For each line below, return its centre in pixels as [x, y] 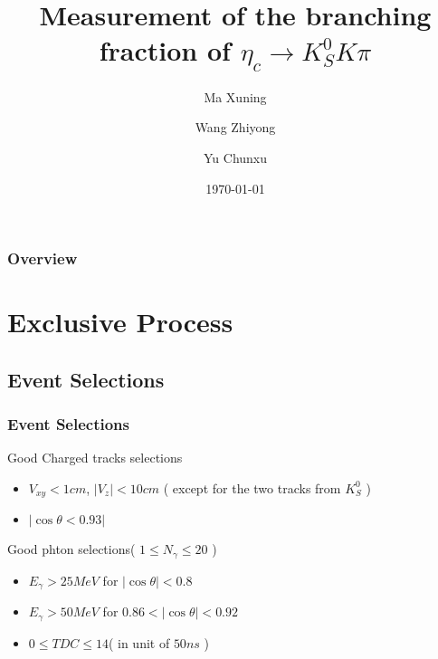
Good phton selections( [71, 549]
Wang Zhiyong [235, 127]
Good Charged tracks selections [95, 458]
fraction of [165, 50]
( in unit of [139, 642]
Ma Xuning [235, 96]
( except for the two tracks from [252, 487]
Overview [43, 258]
